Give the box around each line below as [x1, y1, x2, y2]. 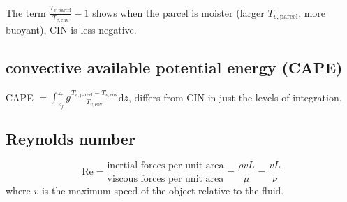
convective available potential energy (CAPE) [6, 56, 343, 78]
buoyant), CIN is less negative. [6, 22, 137, 36]
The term [6, 5, 46, 20]
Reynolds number [6, 128, 135, 150]
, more [298, 5, 326, 20]
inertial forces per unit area [107, 160, 224, 171]
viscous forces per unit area [107, 173, 224, 184]
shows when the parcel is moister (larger [92, 5, 265, 20]
